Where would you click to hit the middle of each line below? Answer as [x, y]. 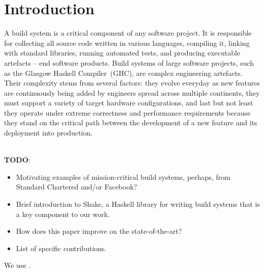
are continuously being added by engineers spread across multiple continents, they [132, 92]
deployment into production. [48, 133]
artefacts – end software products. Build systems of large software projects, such [129, 62]
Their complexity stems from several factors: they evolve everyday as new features [132, 83]
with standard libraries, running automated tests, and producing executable [122, 53]
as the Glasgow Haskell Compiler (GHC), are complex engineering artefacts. [123, 73]
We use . [18, 265]
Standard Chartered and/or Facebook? [77, 187]
